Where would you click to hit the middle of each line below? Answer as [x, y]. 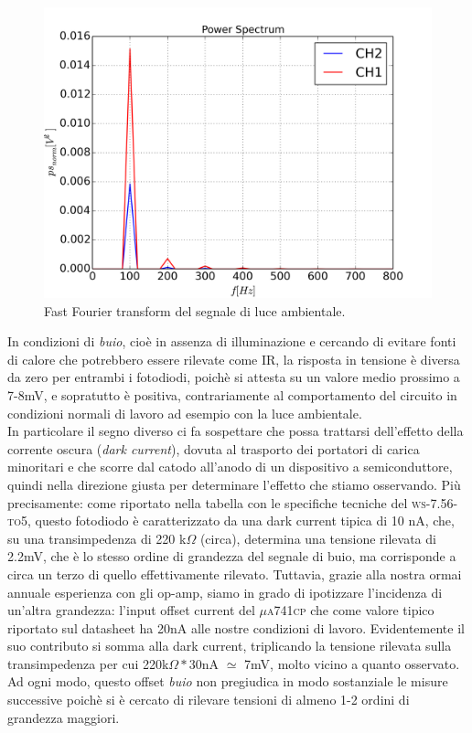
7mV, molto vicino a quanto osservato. [352, 663]
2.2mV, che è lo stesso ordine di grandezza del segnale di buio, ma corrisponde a [232, 556]
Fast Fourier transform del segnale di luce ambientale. [195, 310]
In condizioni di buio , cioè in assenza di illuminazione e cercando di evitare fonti [232, 341]
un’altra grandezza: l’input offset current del [131, 610]
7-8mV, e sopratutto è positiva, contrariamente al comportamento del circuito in [232, 394]
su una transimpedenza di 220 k [97, 538]
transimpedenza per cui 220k [88, 663]
